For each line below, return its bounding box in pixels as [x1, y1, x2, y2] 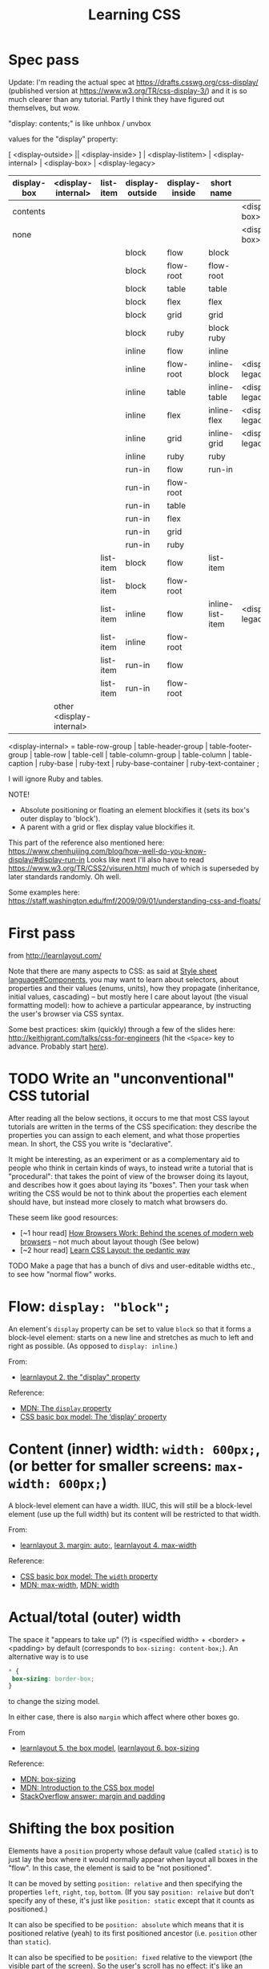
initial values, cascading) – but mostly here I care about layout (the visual [8, 992, 248, 1001]
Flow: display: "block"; [8, 1298, 171, 1315]
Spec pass [8, 51, 80, 69]
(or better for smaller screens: [8, 1457, 212, 1475]
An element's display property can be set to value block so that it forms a [8, 1323, 252, 1334]
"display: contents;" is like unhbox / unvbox [8, 118, 151, 128]
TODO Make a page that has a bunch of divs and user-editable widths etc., [8, 1261, 255, 1270]
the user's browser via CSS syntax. [8, 1009, 124, 1018]
